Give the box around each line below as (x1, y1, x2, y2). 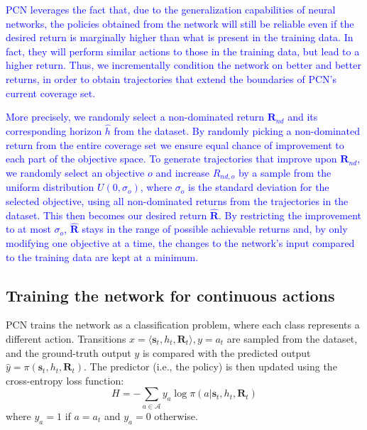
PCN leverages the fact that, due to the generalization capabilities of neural (6, 2, 336, 16)
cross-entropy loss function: (6, 373, 124, 387)
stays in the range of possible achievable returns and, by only (82, 221, 348, 236)
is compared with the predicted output (142, 345, 311, 360)
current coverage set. (6, 85, 96, 100)
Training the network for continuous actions (6, 284, 335, 306)
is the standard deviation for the (187, 180, 329, 194)
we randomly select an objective (6, 165, 145, 180)
